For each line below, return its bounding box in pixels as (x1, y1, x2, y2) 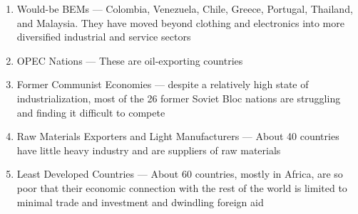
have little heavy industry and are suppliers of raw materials (16, 142, 281, 157)
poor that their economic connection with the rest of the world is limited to (16, 180, 347, 195)
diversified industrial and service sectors (16, 29, 191, 44)
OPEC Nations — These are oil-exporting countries (16, 53, 243, 68)
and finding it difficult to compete (16, 105, 165, 119)
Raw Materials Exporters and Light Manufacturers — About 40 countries (16, 129, 339, 144)
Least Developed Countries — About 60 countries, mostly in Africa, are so (16, 166, 343, 181)
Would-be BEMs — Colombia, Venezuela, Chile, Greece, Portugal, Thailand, (16, 1, 353, 16)
